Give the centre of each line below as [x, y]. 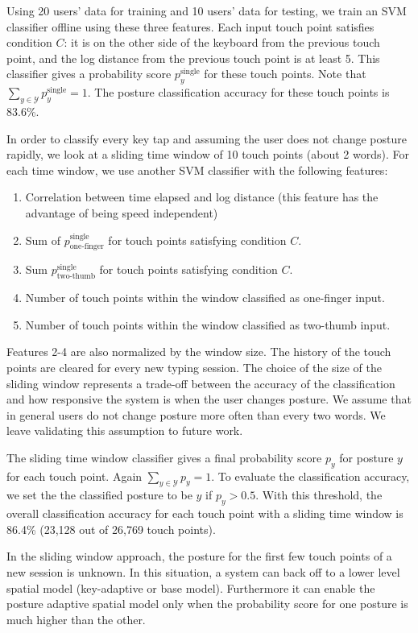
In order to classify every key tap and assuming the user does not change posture [207, 138]
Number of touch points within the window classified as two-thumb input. [208, 324]
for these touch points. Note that [285, 74]
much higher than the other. [76, 619]
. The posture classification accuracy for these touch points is [238, 92]
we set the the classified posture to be [99, 495]
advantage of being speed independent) [122, 212]
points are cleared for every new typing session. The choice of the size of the [194, 367]
